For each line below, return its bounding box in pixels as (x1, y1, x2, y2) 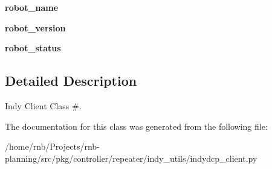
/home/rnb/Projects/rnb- (5, 140, 100, 153)
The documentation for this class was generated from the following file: (5, 120, 268, 132)
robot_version (5, 21, 66, 34)
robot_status (5, 42, 61, 54)
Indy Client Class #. (5, 99, 82, 112)
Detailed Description (5, 71, 137, 90)
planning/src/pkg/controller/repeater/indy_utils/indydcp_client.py (5, 151, 257, 164)
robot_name (5, 1, 59, 13)
